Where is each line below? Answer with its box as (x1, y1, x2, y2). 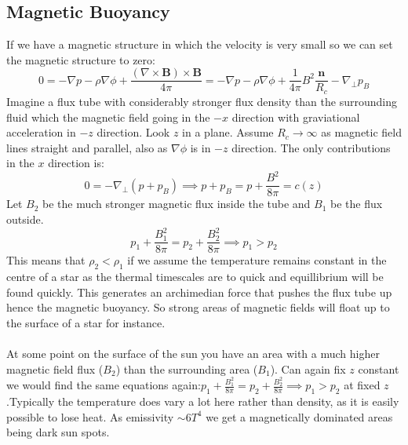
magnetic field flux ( (6, 360, 104, 377)
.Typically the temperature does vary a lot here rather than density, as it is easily (6, 393, 399, 410)
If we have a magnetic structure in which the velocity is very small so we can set (6, 36, 393, 53)
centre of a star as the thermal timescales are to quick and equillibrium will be (6, 268, 384, 284)
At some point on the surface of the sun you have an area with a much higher (6, 345, 380, 361)
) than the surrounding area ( (115, 360, 258, 377)
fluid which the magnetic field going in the (6, 108, 210, 125)
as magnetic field (321, 124, 403, 140)
